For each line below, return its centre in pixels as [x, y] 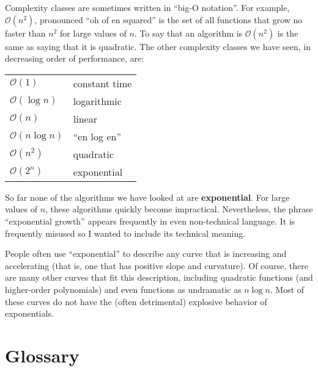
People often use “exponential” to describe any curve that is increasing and [146, 254]
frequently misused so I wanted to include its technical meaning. [125, 233]
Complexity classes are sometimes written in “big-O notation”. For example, [147, 7]
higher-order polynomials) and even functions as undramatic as [123, 289]
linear [85, 118]
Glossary [42, 355]
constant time [102, 83]
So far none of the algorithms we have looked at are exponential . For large [147, 197]
